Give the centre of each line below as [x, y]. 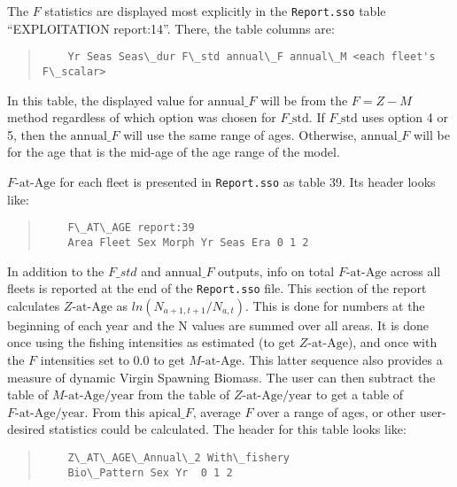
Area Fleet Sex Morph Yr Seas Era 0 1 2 [188, 242]
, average [217, 411]
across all [416, 271]
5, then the [37, 134]
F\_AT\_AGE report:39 [131, 228]
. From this [115, 411]
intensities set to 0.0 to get [112, 359]
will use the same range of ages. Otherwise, [240, 134]
